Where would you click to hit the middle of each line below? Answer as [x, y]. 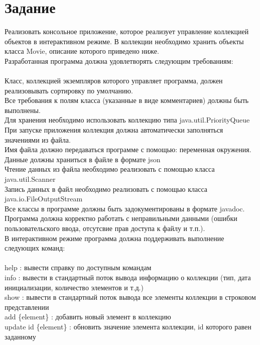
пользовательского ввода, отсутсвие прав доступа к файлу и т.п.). [105, 228]
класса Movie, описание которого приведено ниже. [82, 51]
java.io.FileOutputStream [44, 199]
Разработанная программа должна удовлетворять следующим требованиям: [119, 61]
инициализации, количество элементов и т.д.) [74, 287]
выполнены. [23, 110]
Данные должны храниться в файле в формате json [83, 159]
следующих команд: [35, 248]
